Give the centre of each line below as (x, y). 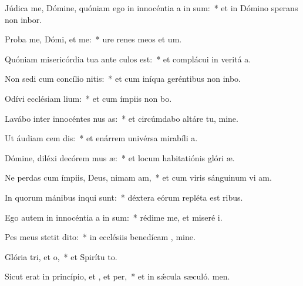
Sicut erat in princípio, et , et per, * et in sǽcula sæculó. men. (117, 276)
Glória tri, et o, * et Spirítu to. (61, 256)
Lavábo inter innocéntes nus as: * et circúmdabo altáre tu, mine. (122, 118)
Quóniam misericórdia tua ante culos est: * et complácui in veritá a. (128, 59)
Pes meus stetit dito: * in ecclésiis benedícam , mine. (100, 237)
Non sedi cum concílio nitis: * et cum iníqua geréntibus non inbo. (123, 79)
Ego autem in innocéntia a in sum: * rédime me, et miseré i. (114, 217)
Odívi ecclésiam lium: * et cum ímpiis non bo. (88, 98)
